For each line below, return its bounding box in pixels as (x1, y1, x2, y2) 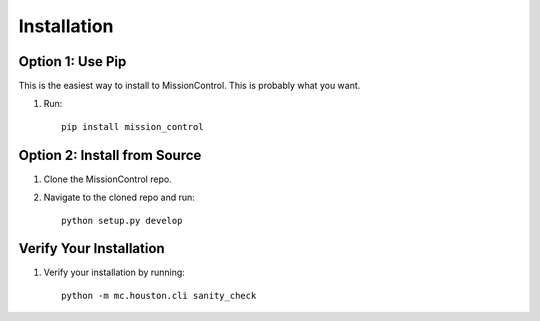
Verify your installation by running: (43, 266, 185, 279)
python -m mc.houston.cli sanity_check (61, 290, 257, 301)
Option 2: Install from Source (18, 146, 202, 164)
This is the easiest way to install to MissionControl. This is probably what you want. (18, 80, 361, 92)
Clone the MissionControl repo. (43, 173, 172, 185)
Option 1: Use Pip (18, 53, 127, 70)
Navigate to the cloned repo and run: (43, 191, 195, 204)
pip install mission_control (61, 121, 204, 132)
